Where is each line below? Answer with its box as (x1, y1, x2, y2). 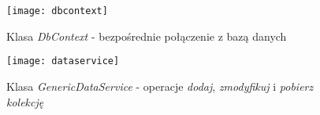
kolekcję (6, 93, 44, 110)
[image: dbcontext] (6, 5, 108, 16)
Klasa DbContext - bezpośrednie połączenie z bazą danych (6, 27, 287, 44)
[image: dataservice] (6, 56, 120, 67)
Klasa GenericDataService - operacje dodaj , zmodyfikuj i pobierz (6, 77, 314, 94)
